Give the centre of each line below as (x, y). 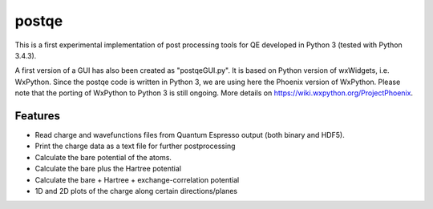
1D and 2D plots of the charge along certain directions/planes (136, 191)
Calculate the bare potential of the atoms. (103, 157)
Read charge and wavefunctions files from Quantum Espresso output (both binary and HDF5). (190, 135)
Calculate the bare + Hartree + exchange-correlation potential (137, 179)
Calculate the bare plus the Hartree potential (108, 169)
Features (37, 116)
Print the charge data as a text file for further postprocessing (135, 146)
